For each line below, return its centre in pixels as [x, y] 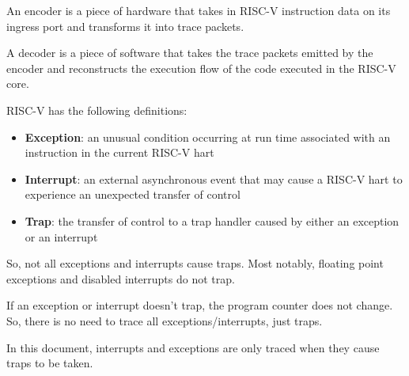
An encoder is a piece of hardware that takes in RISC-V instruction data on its [199, 10]
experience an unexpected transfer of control [133, 194]
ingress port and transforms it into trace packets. [125, 26]
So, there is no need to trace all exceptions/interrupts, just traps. [165, 320]
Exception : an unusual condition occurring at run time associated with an [208, 137]
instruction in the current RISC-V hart [119, 152]
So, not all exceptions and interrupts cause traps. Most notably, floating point [195, 263]
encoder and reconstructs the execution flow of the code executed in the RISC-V [201, 68]
